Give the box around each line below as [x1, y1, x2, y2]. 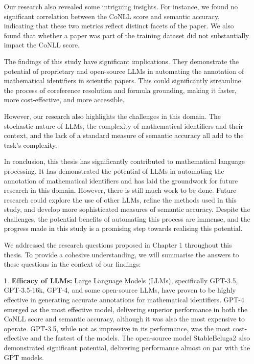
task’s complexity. [4, 139, 57, 150]
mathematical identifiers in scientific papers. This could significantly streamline [4, 75, 241, 86]
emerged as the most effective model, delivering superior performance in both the [4, 304, 248, 314]
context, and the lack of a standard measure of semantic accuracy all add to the [4, 130, 244, 140]
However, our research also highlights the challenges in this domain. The [4, 111, 221, 121]
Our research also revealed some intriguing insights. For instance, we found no [4, 1, 238, 11]
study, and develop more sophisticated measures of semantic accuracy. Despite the [4, 204, 250, 214]
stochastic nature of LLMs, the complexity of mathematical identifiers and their [4, 120, 243, 131]
